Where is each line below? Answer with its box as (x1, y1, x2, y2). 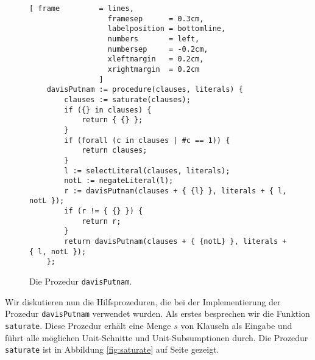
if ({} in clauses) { (64, 105, 152, 114)
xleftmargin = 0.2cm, (107, 55, 204, 64)
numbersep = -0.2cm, (107, 44, 208, 54)
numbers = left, (107, 34, 200, 43)
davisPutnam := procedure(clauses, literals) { (46, 85, 243, 94)
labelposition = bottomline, (107, 24, 226, 33)
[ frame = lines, (29, 4, 134, 13)
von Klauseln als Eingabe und (180, 319, 292, 331)
